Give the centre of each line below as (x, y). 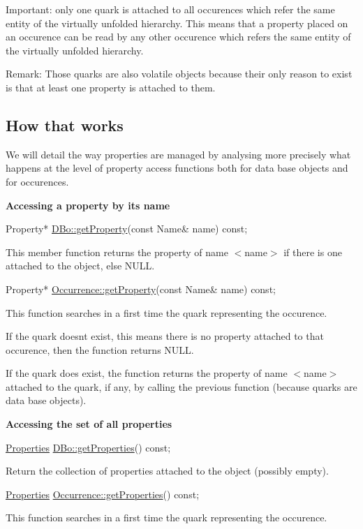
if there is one (313, 252)
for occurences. (37, 181)
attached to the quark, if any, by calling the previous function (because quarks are (181, 386)
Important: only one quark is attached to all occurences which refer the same (170, 9)
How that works (65, 125)
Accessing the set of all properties (89, 424)
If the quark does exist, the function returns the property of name (147, 373)
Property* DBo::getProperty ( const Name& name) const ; (127, 229)
